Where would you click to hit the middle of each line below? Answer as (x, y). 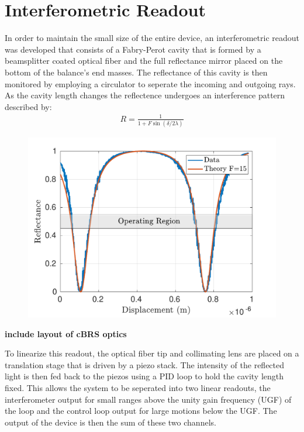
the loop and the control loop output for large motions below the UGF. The (141, 411)
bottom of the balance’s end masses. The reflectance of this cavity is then (136, 72)
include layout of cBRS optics (66, 333)
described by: (28, 106)
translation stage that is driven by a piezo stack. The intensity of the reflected (145, 364)
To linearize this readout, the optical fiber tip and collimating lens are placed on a (152, 353)
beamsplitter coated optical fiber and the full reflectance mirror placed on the (144, 61)
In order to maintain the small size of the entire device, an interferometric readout (152, 38)
